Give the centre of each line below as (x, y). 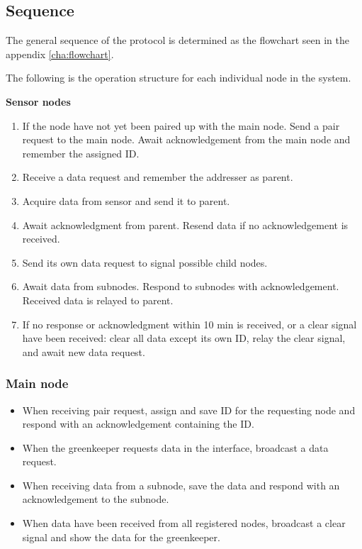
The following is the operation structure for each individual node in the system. (179, 78)
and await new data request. (84, 351)
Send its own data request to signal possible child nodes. (145, 262)
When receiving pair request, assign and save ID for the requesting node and (189, 410)
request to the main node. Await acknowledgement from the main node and (186, 139)
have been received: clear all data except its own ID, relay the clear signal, (184, 338)
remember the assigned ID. (81, 153)
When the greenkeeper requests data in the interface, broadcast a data (175, 447)
